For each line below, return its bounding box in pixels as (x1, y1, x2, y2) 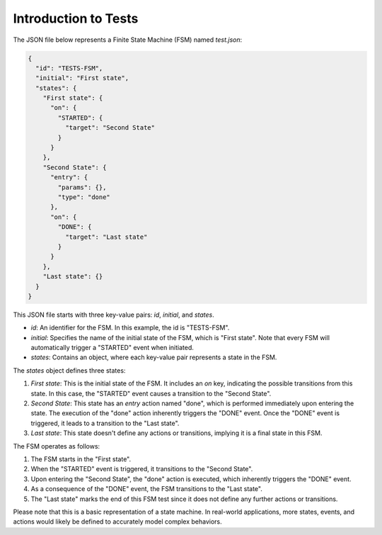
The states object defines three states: (13, 366, 126, 375)
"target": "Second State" (64, 124, 156, 132)
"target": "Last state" (64, 232, 148, 241)
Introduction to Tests (13, 11, 139, 26)
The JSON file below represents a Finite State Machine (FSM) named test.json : (13, 35, 243, 44)
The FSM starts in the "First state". (30, 454, 132, 463)
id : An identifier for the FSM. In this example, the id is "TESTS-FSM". (30, 323, 230, 332)
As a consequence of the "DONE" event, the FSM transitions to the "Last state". (30, 485, 263, 493)
